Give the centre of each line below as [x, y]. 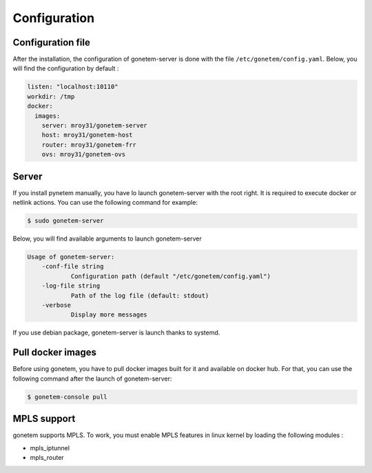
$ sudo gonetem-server [65, 221]
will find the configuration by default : [66, 68]
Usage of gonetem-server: [71, 257]
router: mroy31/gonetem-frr [89, 144]
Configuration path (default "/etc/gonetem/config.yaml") [171, 276]
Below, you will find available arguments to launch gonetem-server [107, 239]
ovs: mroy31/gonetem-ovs [84, 154]
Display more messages [109, 315]
